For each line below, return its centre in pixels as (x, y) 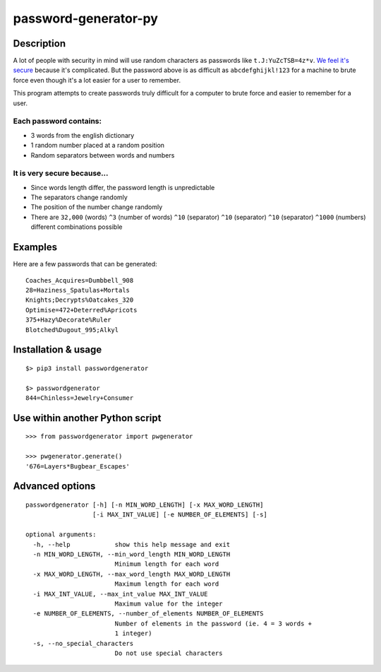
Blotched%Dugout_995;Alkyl (72, 330)
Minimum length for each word (167, 564)
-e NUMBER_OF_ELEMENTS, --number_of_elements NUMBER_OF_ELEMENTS (148, 614)
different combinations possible (77, 227)
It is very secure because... (61, 173)
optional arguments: (61, 535)
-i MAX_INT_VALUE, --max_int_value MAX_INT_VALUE (120, 594)
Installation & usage (58, 350)
